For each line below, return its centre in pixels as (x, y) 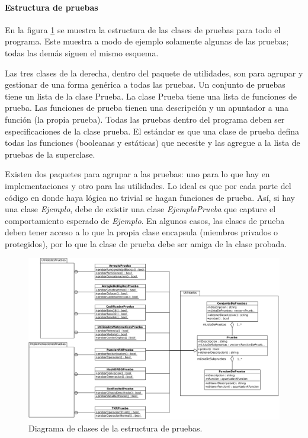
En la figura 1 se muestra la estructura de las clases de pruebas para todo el (143, 29)
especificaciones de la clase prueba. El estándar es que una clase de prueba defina (152, 131)
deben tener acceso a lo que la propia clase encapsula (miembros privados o (141, 232)
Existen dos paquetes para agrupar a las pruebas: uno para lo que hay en (137, 174)
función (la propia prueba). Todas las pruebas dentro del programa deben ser (145, 119)
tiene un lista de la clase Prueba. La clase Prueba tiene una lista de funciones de (151, 96)
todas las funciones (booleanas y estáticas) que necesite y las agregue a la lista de (153, 143)
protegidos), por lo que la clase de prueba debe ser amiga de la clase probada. (146, 243)
